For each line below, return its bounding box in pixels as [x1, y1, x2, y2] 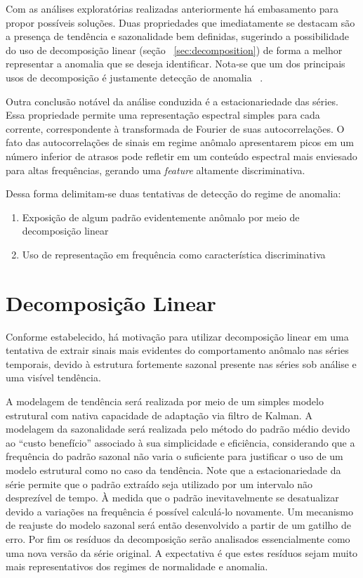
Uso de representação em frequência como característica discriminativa [22, 247, 326, 261]
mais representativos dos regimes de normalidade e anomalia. [6, 559, 268, 574]
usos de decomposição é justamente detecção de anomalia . [6, 70, 263, 84]
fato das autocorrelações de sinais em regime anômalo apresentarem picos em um [6, 135, 355, 150]
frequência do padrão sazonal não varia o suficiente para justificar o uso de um [6, 449, 343, 464]
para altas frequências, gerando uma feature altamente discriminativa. [6, 162, 305, 177]
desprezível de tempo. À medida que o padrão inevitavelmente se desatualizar [6, 490, 339, 505]
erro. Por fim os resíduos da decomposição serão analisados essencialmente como [6, 531, 350, 546]
